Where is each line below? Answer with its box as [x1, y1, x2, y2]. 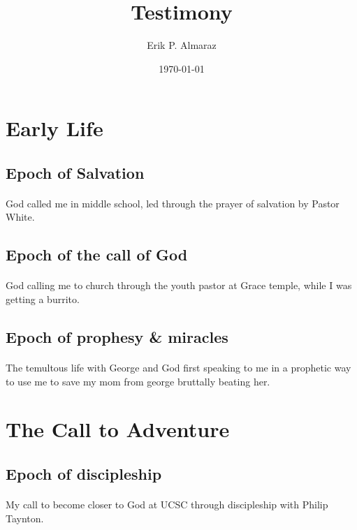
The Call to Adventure [6, 415, 230, 443]
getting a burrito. [6, 292, 80, 307]
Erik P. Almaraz [147, 38, 217, 52]
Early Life [6, 114, 103, 142]
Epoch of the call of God [6, 244, 188, 265]
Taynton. [6, 510, 44, 525]
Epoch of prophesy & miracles [6, 326, 228, 348]
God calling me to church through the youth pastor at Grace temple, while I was [6, 278, 352, 293]
